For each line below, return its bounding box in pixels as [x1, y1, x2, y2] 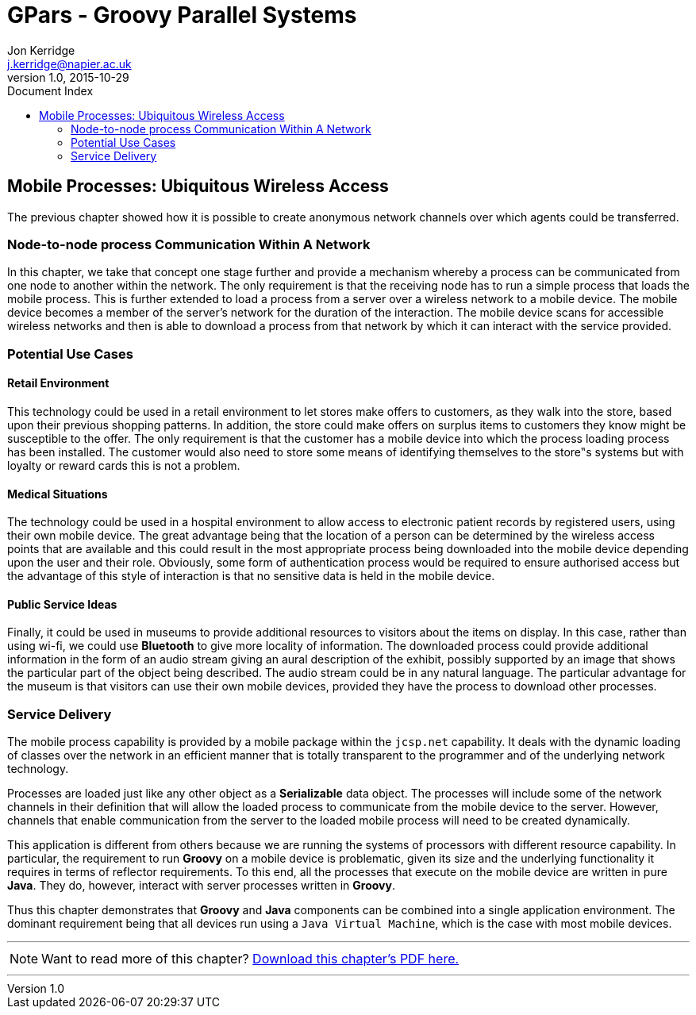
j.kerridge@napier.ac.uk [7, 56, 132, 71]
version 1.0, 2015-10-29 [7, 70, 129, 84]
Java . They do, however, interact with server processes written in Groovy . [7, 879, 395, 893]
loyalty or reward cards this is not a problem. [7, 458, 240, 472]
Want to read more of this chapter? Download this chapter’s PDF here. [41, 951, 460, 967]
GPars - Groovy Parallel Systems [7, 2, 357, 29]
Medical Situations [7, 486, 108, 501]
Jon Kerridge [7, 43, 75, 57]
